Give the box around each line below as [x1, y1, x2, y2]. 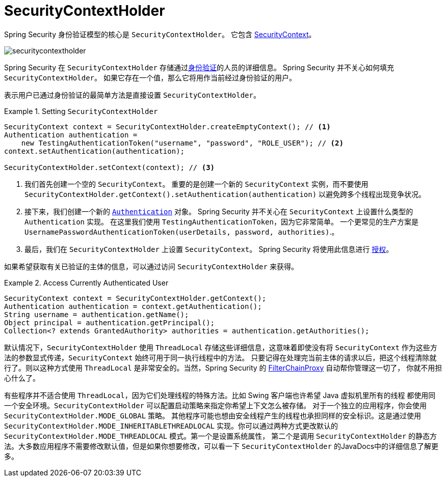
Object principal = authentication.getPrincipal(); [4, 318, 215, 327]
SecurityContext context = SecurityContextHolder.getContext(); [4, 294, 267, 302]
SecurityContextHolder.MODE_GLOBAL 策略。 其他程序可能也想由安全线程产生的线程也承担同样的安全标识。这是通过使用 [4, 411, 422, 420]
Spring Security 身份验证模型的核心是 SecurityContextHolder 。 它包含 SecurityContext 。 [4, 30, 316, 39]
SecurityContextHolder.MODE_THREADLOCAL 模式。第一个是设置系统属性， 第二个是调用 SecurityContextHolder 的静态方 [4, 431, 437, 440]
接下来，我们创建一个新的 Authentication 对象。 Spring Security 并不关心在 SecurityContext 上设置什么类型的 [24, 207, 413, 216]
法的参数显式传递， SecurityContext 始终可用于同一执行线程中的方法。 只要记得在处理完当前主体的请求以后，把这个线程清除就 [4, 353, 437, 362]
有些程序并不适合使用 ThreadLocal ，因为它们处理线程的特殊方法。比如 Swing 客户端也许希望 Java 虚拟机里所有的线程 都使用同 [4, 390, 436, 400]
